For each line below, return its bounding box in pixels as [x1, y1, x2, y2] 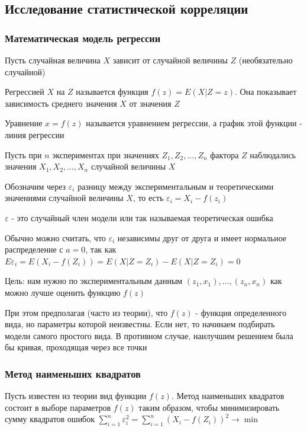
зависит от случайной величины [112, 54, 228, 66]
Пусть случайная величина [5, 54, 101, 66]
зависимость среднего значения [5, 97, 117, 109]
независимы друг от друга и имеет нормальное [117, 231, 287, 244]
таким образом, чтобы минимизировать [138, 401, 280, 413]
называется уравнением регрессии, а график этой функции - [86, 117, 302, 129]
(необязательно [238, 54, 293, 66]
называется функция [76, 85, 148, 98]
